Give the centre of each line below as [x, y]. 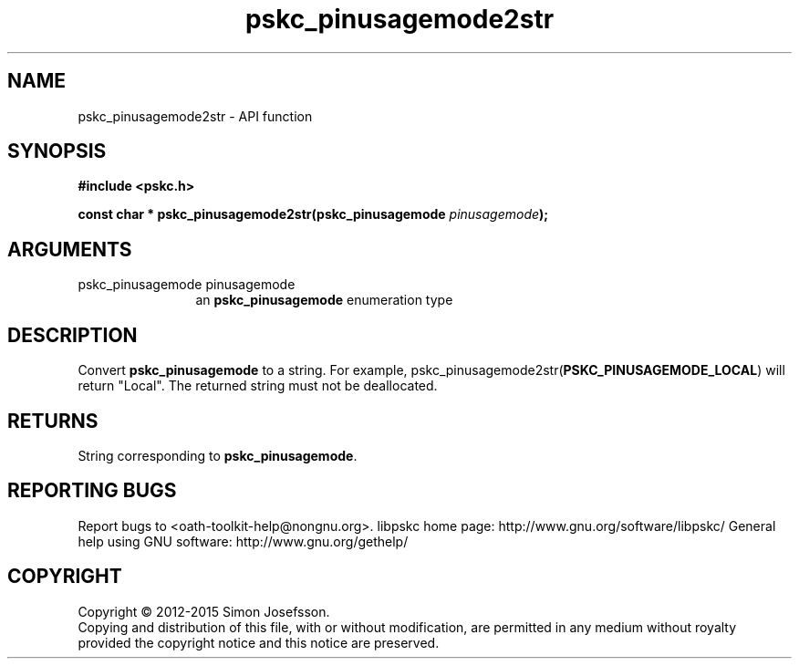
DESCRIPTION [73, 335]
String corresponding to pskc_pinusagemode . [218, 455]
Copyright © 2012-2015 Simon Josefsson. [204, 611]
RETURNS [53, 421]
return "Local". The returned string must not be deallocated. [258, 386]
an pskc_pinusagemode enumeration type [324, 300]
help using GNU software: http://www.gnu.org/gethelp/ [243, 541]
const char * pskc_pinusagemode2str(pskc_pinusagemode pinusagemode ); [313, 214]
